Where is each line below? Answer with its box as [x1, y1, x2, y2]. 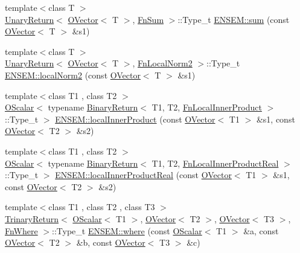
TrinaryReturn [5, 212, 59, 225]
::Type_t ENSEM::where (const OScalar [52, 224, 202, 237]
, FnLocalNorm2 [132, 57, 193, 69]
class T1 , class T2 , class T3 [48, 200, 155, 213]
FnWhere [5, 224, 38, 237]
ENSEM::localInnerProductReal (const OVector [55, 168, 232, 181]
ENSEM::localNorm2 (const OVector [5, 68, 141, 81]
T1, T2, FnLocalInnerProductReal [152, 156, 279, 169]
